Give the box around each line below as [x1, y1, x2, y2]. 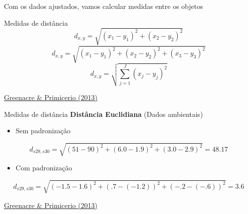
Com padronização [15, 162, 72, 173]
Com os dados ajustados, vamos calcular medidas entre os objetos [4, 1, 203, 11]
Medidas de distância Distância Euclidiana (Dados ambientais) [4, 108, 203, 119]
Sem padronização [15, 125, 71, 136]
